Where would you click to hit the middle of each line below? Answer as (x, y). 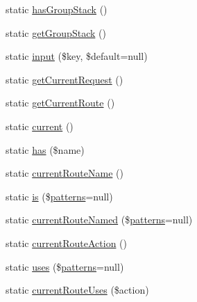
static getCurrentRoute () (60, 103)
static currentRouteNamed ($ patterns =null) (99, 220)
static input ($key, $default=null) (77, 56)
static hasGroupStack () (57, 9)
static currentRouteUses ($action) (77, 290)
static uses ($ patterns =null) (65, 266)
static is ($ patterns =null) (59, 196)
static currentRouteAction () (66, 243)
